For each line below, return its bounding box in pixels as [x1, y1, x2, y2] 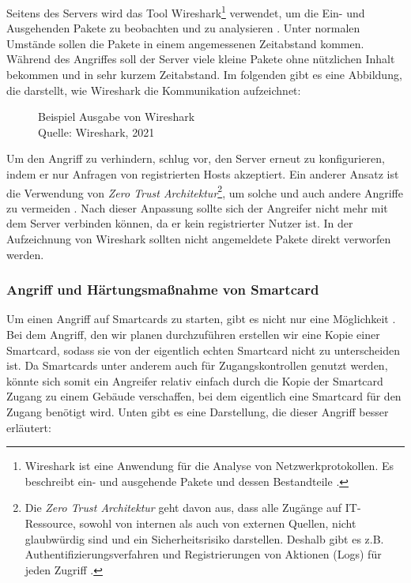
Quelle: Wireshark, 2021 [38, 123, 155, 140]
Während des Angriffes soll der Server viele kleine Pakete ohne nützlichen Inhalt [6, 51, 395, 67]
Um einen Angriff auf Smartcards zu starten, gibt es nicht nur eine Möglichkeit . [6, 310, 396, 327]
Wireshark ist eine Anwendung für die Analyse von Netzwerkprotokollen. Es [25, 457, 394, 474]
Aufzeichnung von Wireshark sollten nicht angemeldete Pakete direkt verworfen [6, 231, 391, 247]
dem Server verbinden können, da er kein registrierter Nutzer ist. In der [6, 215, 353, 231]
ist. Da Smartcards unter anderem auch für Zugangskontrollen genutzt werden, [6, 357, 388, 374]
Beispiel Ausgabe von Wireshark [38, 108, 195, 125]
